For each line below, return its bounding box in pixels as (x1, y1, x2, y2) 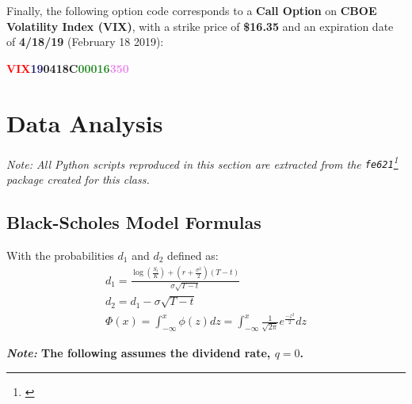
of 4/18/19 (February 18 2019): (6, 33, 164, 50)
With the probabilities (6, 246, 114, 263)
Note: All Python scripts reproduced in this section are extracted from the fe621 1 (6, 153, 399, 172)
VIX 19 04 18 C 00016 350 (6, 59, 129, 76)
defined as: (167, 246, 219, 263)
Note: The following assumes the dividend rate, (6, 345, 271, 361)
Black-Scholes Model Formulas (6, 209, 261, 234)
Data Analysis (6, 106, 163, 139)
